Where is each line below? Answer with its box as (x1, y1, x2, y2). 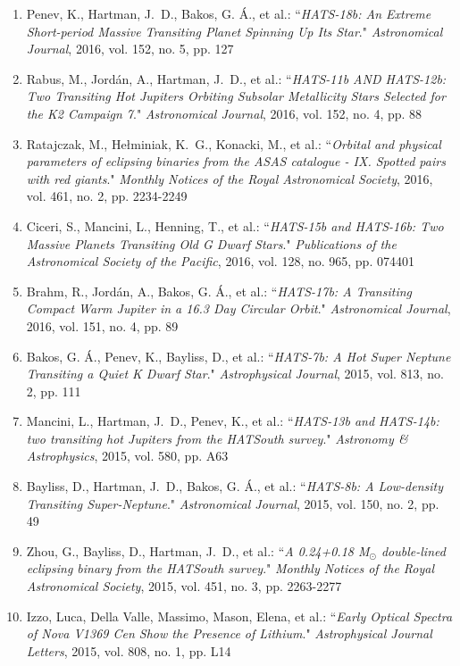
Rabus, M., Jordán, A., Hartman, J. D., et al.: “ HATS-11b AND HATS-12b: (26, 69, 447, 87)
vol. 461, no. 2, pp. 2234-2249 (26, 187, 188, 205)
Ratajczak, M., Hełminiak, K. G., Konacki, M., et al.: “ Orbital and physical (26, 134, 441, 153)
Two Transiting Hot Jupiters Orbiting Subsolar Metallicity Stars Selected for (26, 87, 446, 105)
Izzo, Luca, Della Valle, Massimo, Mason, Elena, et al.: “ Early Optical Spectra (26, 606, 453, 625)
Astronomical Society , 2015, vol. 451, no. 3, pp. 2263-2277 (26, 577, 342, 595)
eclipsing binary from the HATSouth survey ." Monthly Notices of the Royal (26, 559, 435, 578)
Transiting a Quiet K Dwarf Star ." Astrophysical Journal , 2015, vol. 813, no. (26, 364, 444, 383)
